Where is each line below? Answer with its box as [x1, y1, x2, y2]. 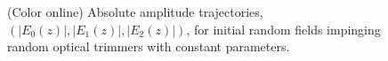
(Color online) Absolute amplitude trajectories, [7, 3, 263, 20]
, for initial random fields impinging [186, 19, 381, 38]
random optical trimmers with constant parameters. [7, 37, 290, 56]
